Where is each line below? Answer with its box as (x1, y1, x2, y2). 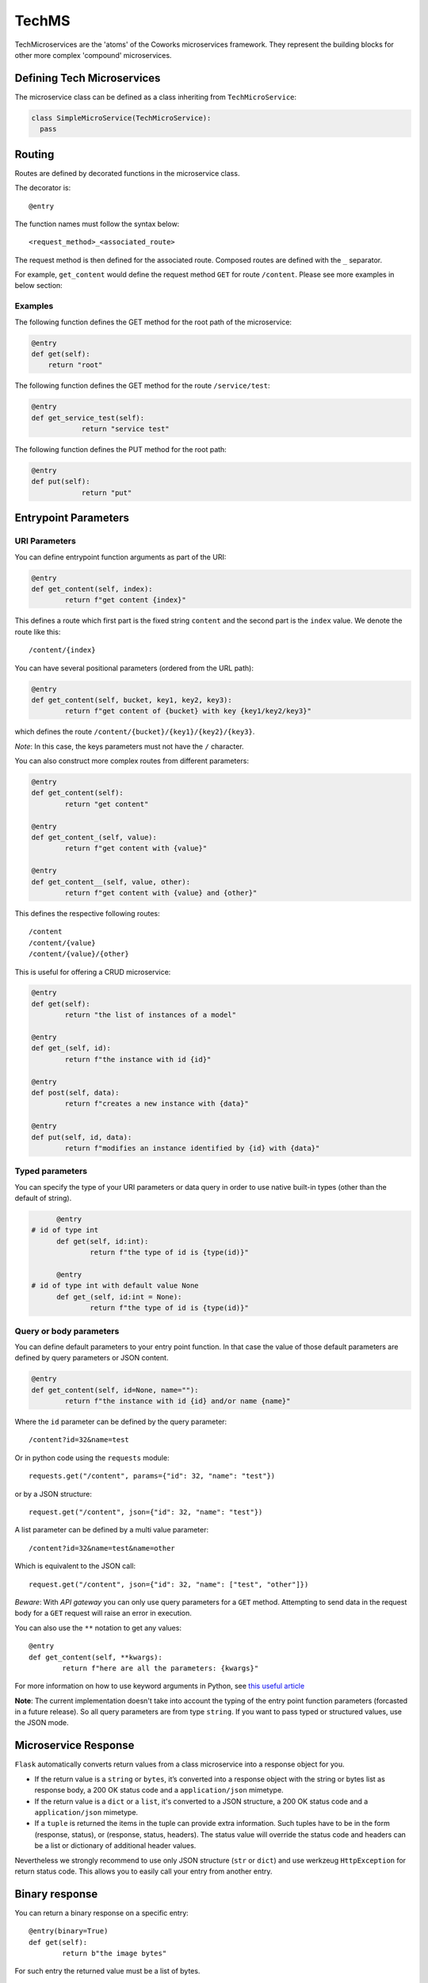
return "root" (48, 361, 103, 370)
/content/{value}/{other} (29, 949, 130, 959)
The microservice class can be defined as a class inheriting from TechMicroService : (14, 92, 297, 102)
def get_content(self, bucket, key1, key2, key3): (31, 695, 233, 704)
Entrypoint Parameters (14, 512, 130, 525)
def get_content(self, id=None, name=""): (31, 1385, 199, 1394)
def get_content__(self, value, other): (31, 877, 190, 886)
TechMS (14, 12, 71, 29)
